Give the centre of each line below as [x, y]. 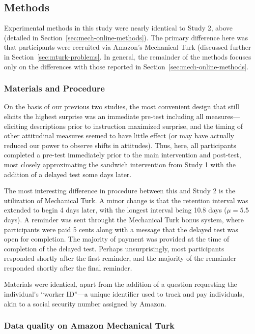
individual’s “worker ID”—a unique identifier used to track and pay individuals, [124, 294]
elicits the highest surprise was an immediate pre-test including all [104, 116]
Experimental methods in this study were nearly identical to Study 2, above [118, 28]
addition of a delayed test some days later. [68, 174]
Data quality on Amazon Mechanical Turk [89, 325]
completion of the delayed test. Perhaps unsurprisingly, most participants [114, 248]
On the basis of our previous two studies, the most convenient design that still [122, 106]
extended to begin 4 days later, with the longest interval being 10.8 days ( [115, 210]
